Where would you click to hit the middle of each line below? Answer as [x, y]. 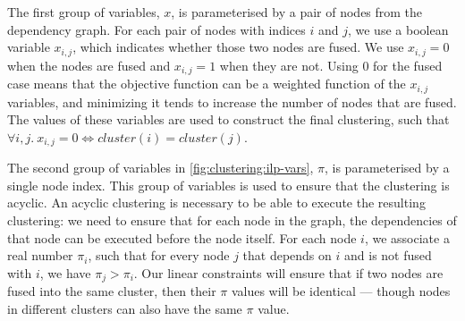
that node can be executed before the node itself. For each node [182, 237]
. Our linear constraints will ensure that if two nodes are [288, 272]
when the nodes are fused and [89, 65]
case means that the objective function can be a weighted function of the [207, 84]
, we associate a [407, 237]
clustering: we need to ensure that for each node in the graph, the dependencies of [232, 220]
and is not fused [388, 255]
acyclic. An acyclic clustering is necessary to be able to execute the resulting [216, 203]
